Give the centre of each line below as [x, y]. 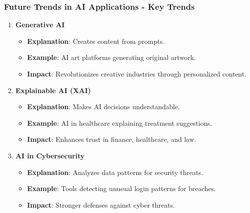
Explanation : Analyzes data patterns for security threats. [115, 172]
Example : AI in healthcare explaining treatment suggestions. [120, 123]
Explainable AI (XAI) [53, 90]
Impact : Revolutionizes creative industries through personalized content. [137, 74]
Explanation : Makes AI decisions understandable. [104, 106]
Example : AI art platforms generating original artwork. [111, 57]
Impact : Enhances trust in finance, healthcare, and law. [112, 139]
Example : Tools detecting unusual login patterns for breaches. [121, 188]
